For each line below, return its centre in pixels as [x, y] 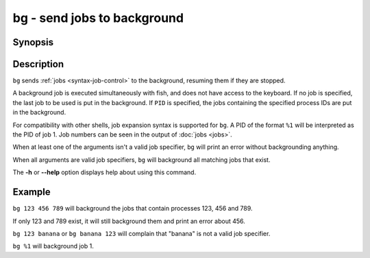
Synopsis [33, 42]
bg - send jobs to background [98, 18]
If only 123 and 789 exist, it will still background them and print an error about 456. [129, 221]
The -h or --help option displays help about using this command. [104, 172]
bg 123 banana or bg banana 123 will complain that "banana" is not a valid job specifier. [141, 233]
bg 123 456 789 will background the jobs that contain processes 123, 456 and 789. [133, 209]
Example [32, 192]
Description [38, 64]
